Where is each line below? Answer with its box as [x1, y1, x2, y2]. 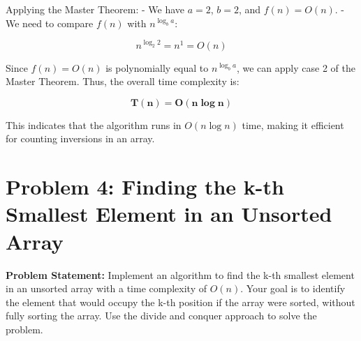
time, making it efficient [242, 117, 344, 132]
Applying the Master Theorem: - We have [6, 2, 185, 16]
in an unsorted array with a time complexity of [6, 281, 207, 296]
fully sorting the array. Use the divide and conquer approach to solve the [6, 308, 317, 323]
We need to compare [6, 15, 94, 30]
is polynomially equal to [105, 60, 209, 75]
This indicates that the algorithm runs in [6, 117, 182, 132]
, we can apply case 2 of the [236, 60, 355, 75]
